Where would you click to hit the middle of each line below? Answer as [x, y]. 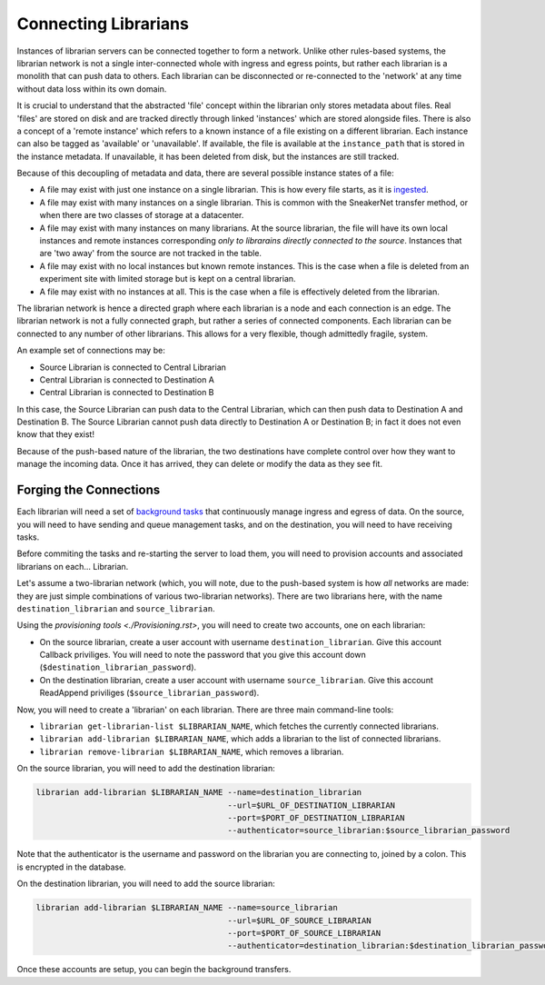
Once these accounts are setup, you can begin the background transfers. [154, 970]
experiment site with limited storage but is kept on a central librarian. [168, 279]
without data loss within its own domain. [92, 89]
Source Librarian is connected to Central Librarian [133, 367]
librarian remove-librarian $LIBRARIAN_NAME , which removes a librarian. [192, 751]
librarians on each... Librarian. [73, 566]
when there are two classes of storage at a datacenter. [142, 215]
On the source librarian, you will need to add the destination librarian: [146, 769]
